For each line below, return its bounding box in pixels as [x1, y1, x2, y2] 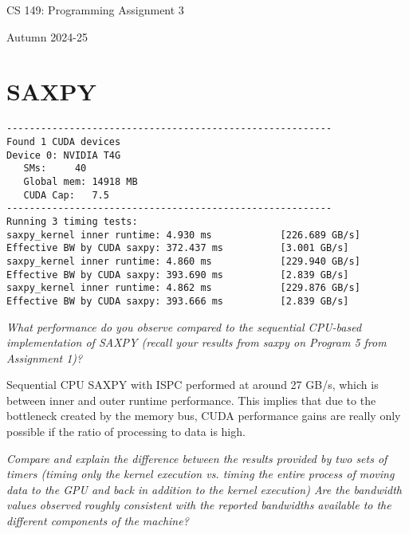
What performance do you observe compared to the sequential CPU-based [6, 318, 362, 335]
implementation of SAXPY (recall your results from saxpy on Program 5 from [6, 334, 387, 351]
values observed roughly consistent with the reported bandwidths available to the [6, 497, 391, 513]
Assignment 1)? [6, 349, 83, 366]
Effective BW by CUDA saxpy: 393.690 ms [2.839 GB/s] [6, 269, 349, 281]
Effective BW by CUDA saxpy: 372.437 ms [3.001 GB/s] [6, 242, 349, 254]
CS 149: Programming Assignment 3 [6, 2, 184, 18]
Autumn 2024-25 [6, 28, 88, 45]
